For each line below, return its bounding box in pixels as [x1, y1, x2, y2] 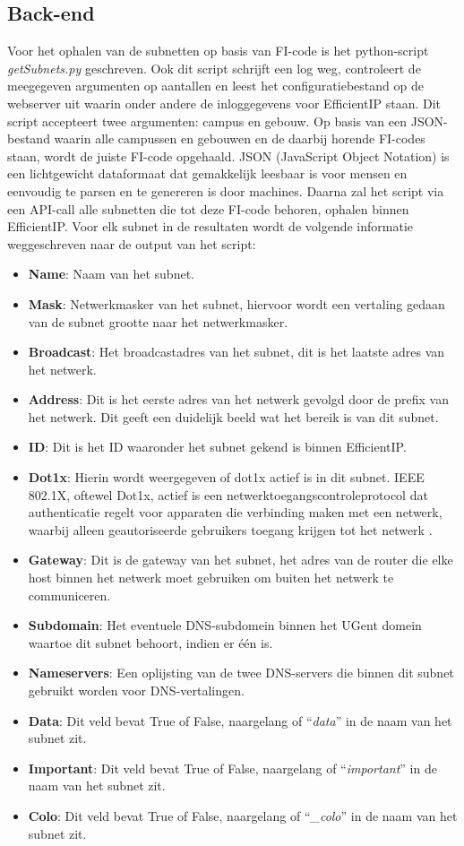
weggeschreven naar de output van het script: [7, 234, 256, 253]
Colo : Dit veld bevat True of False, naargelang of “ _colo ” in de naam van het [28, 806, 458, 824]
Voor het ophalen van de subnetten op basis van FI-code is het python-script [7, 41, 429, 60]
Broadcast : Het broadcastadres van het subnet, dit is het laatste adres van [28, 342, 445, 361]
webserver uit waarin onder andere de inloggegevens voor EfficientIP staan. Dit [7, 93, 442, 112]
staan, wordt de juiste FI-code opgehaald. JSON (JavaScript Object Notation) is [7, 146, 450, 165]
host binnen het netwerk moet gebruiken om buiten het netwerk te [28, 568, 394, 587]
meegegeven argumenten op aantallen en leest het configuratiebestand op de [7, 76, 424, 95]
